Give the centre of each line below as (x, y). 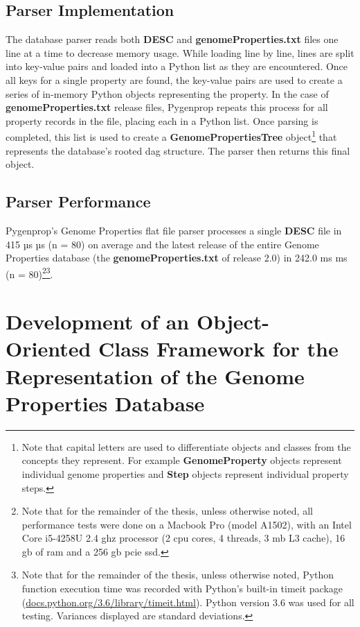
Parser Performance (78, 201)
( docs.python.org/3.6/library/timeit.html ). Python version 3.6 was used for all (188, 602)
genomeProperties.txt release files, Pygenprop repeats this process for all (167, 107)
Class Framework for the (218, 349)
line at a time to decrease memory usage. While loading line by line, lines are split (180, 52)
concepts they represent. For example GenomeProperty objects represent (182, 460)
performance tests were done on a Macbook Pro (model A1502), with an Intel (187, 524)
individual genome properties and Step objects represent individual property (185, 473)
